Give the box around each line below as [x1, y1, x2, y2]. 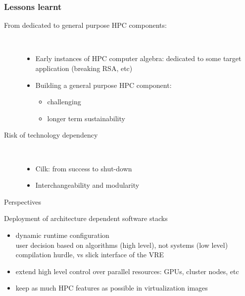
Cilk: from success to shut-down [35, 163, 132, 173]
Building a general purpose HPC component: [35, 79, 172, 90]
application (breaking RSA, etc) [35, 63, 133, 73]
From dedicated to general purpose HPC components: [4, 20, 167, 30]
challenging [47, 96, 81, 107]
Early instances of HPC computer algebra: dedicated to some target [35, 53, 242, 64]
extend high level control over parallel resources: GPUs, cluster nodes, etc [15, 266, 239, 276]
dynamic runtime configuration [15, 229, 109, 240]
